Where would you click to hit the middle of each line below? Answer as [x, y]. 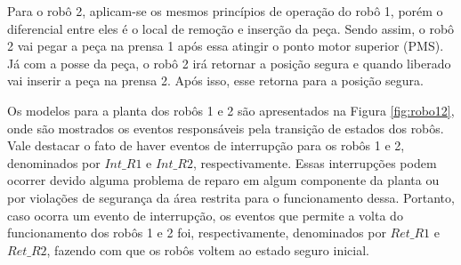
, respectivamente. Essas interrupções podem [315, 162]
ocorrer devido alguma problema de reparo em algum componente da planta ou [223, 180]
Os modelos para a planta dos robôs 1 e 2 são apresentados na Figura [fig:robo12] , [231, 110]
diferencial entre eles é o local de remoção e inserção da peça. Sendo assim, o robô [231, 28]
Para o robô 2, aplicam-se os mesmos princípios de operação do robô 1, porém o [225, 11]
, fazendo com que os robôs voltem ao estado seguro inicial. [208, 249]
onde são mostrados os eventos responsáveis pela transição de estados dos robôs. [226, 128]
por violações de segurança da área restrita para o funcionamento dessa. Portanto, [231, 197]
